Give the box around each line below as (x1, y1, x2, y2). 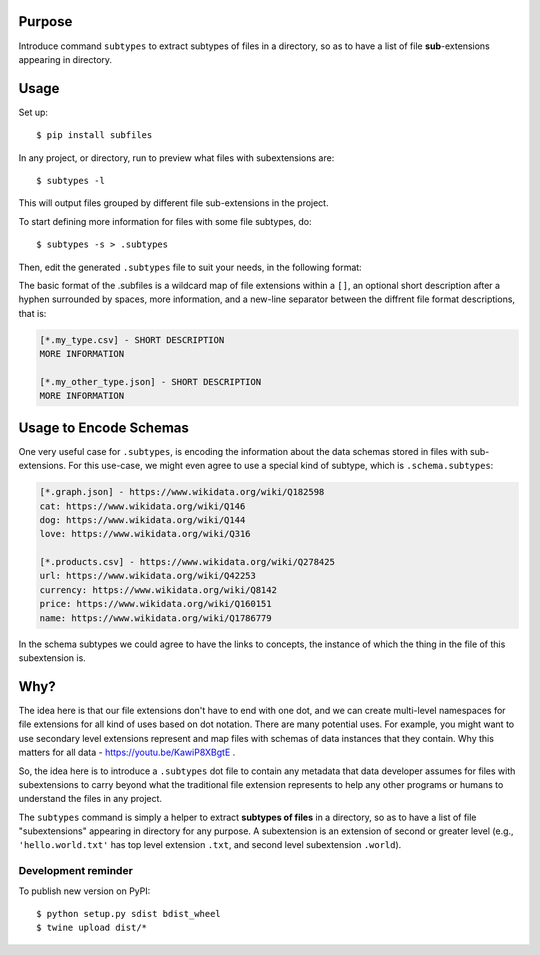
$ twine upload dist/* (36, 922, 148, 934)
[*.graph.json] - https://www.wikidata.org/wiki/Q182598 (39, 486, 325, 498)
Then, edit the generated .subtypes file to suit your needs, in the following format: (18, 261, 362, 273)
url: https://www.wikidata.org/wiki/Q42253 (39, 570, 257, 582)
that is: (18, 307, 47, 319)
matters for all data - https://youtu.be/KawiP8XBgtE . (18, 746, 236, 759)
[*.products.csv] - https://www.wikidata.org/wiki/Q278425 (39, 556, 335, 568)
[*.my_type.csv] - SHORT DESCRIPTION (39, 334, 225, 345)
